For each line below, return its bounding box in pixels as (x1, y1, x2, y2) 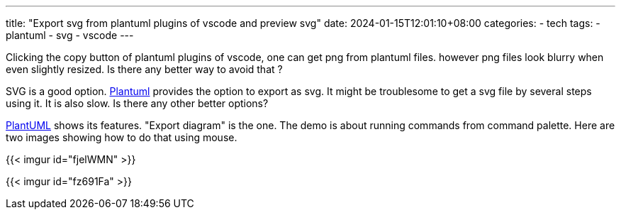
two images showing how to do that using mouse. (6, 131, 237, 143)
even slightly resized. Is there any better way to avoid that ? (6, 63, 283, 75)
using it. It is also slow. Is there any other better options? (6, 97, 269, 109)
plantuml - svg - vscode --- (6, 29, 134, 41)
